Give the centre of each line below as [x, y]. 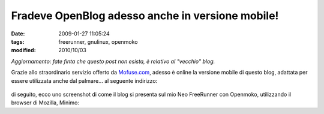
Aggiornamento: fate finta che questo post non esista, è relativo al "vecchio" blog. [113, 61]
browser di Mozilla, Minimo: [45, 103]
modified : [23, 50]
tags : [18, 41]
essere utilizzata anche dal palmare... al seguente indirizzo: [84, 80]
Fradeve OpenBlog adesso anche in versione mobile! [145, 16]
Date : [18, 34]
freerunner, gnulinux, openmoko [98, 41]
